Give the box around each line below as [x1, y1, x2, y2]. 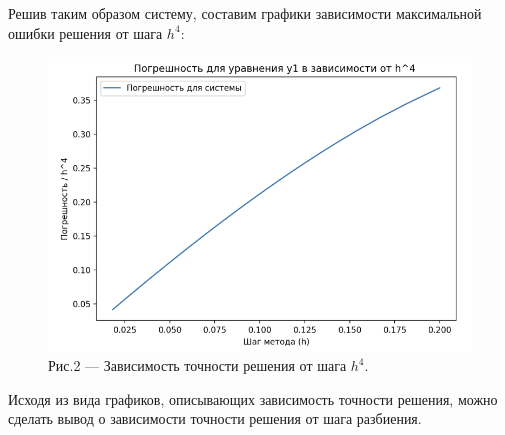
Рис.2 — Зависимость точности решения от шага [48, 355, 347, 376]
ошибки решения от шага [8, 22, 163, 43]
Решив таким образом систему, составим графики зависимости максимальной [8, 3, 482, 23]
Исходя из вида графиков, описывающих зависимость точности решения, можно [8, 388, 498, 409]
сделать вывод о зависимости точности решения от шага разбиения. [8, 408, 422, 429]
